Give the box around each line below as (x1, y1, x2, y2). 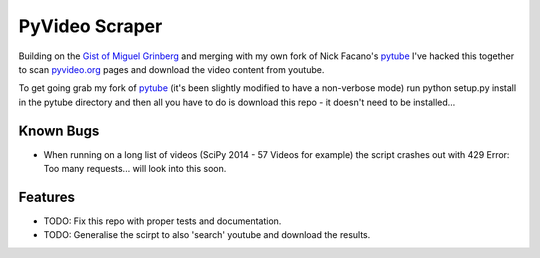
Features (18, 188, 75, 205)
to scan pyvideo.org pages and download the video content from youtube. (18, 63, 325, 75)
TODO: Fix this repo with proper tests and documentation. (43, 215, 282, 227)
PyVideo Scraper (18, 15, 163, 37)
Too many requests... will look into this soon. (43, 163, 227, 175)
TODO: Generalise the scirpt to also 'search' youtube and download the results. (43, 229, 371, 241)
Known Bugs (18, 122, 100, 139)
